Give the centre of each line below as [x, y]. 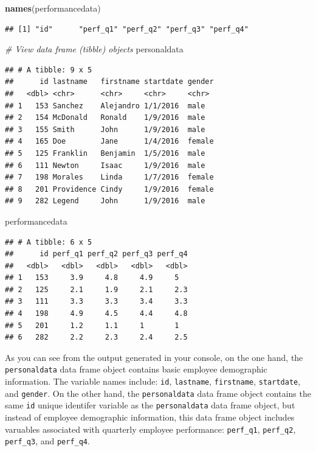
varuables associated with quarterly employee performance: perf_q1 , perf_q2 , [150, 429]
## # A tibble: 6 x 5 [49, 242]
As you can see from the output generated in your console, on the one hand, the [154, 357]
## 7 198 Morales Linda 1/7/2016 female [109, 177]
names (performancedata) [53, 8]
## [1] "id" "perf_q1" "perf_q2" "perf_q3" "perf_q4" [127, 29]
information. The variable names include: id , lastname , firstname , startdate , [153, 381]
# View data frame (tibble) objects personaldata [94, 49]
